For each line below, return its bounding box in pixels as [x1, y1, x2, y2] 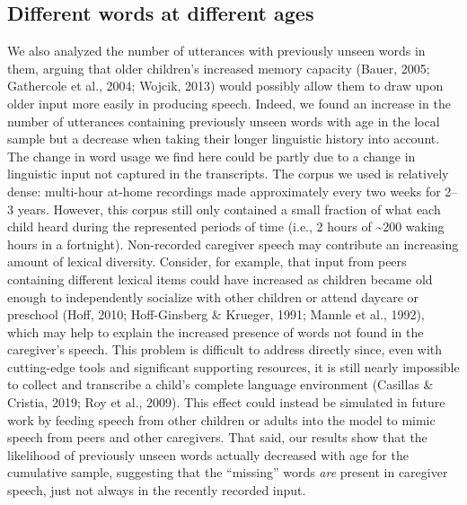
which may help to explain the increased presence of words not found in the [7, 322, 424, 341]
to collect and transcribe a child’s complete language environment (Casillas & [7, 375, 434, 394]
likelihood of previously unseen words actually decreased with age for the [7, 445, 409, 464]
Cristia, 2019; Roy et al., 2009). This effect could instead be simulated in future [7, 393, 445, 412]
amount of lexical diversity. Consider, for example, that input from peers [7, 252, 407, 271]
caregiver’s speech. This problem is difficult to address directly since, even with [7, 340, 443, 359]
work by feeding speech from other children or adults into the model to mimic [7, 410, 436, 429]
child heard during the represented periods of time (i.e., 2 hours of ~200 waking [7, 217, 445, 236]
